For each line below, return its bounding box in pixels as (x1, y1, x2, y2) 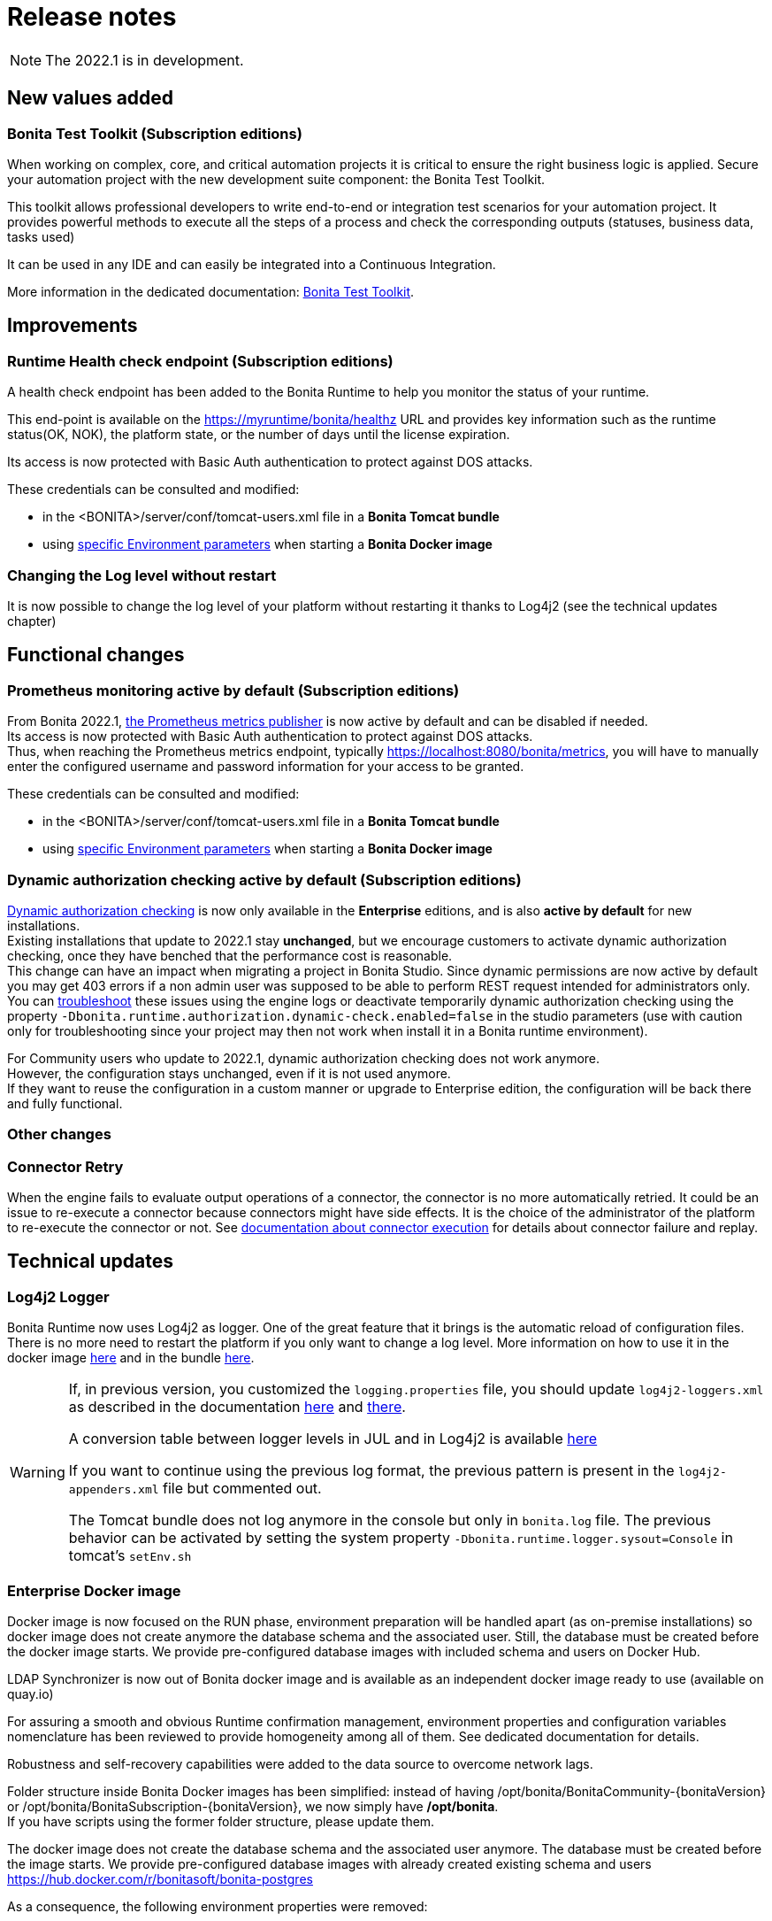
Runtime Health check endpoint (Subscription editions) (7, 351, 394, 370)
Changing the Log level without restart (7, 566, 277, 584)
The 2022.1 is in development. (45, 50, 244, 69)
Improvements (7, 314, 138, 337)
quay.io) (7, 1686, 54, 1701)
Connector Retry (7, 1157, 124, 1176)
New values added (7, 87, 174, 110)
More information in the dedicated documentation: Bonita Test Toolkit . (7, 283, 415, 299)
